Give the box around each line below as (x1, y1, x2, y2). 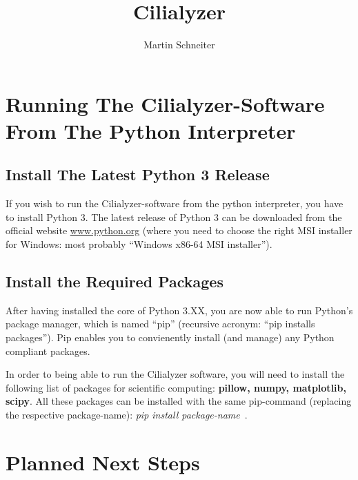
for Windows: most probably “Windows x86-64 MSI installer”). (6, 237, 272, 251)
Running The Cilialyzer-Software (6, 89, 325, 117)
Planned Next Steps (6, 448, 200, 476)
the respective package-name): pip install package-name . (6, 407, 248, 422)
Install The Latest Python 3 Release (6, 164, 270, 185)
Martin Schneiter (143, 37, 215, 52)
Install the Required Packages (6, 271, 223, 292)
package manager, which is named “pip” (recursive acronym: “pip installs (6, 316, 315, 331)
